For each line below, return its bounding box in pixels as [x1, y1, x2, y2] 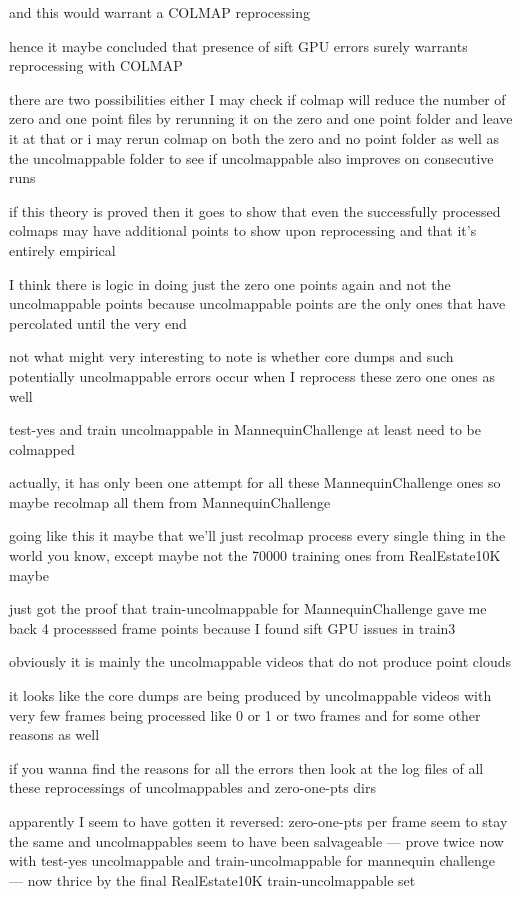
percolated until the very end [9, 312, 187, 333]
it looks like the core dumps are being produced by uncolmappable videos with [9, 685, 492, 706]
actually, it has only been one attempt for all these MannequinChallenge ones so [9, 472, 501, 493]
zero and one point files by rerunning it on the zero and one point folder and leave [9, 108, 513, 129]
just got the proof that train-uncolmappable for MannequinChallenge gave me [9, 598, 487, 619]
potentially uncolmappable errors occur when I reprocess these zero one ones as [9, 365, 496, 386]
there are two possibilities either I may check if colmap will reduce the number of [9, 88, 506, 109]
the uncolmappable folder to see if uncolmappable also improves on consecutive [9, 147, 494, 168]
